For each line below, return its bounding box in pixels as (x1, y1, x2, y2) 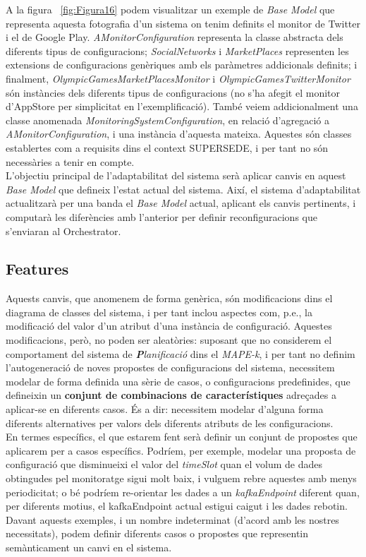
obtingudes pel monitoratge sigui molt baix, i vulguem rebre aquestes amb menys (6, 471, 357, 486)
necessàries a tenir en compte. (6, 154, 135, 169)
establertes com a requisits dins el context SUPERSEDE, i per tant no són (6, 140, 329, 155)
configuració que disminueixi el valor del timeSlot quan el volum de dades (6, 457, 322, 472)
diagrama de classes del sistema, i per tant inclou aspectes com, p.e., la (6, 304, 312, 319)
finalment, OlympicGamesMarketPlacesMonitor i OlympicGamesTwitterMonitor (6, 71, 350, 85)
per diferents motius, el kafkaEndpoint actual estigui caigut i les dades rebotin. (6, 498, 348, 513)
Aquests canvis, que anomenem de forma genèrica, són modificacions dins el (6, 291, 333, 306)
